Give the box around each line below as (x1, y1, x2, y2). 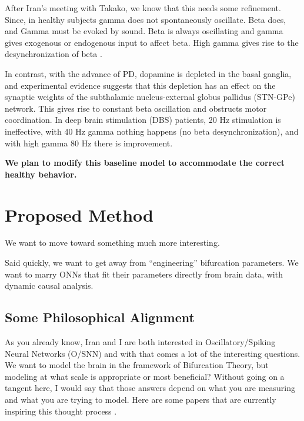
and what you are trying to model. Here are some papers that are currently (5, 393, 276, 405)
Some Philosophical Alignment (5, 308, 195, 326)
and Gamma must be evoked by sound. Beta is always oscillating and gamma (5, 25, 283, 37)
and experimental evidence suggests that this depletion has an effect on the (5, 79, 276, 91)
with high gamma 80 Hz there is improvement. (5, 136, 173, 149)
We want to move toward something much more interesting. (5, 236, 220, 249)
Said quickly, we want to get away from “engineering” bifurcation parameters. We (5, 256, 299, 269)
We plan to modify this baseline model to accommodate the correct (5, 156, 285, 169)
